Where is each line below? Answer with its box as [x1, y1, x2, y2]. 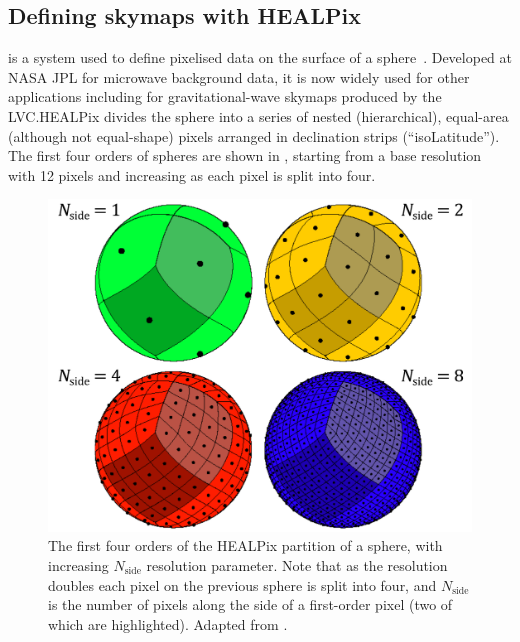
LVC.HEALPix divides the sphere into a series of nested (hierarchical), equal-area [8, 105, 509, 126]
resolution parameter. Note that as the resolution [146, 555, 448, 576]
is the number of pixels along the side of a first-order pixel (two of [48, 594, 453, 615]
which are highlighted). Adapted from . [48, 613, 288, 634]
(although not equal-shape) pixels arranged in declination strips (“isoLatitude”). [8, 125, 500, 146]
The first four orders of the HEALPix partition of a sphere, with [48, 535, 443, 556]
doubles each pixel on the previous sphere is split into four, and [48, 574, 437, 595]
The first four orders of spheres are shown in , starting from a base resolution [8, 145, 482, 166]
